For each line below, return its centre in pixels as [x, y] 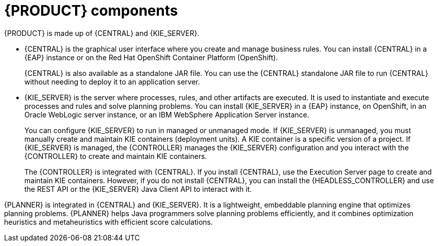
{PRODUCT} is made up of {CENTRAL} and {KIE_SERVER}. [102, 33]
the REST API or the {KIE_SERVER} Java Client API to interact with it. [138, 189]
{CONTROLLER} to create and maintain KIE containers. [116, 156]
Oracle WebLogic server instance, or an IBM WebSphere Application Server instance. [167, 114]
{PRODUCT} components [91, 11]
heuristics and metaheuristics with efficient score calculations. [109, 222]
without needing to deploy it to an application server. [112, 81]
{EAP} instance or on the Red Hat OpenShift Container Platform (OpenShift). [151, 57]
